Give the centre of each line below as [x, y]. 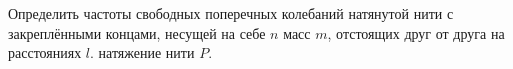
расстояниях [45, 52]
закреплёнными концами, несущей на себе [137, 32]
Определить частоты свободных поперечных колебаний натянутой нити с [231, 13]
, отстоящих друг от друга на [416, 32]
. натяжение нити [142, 52]
